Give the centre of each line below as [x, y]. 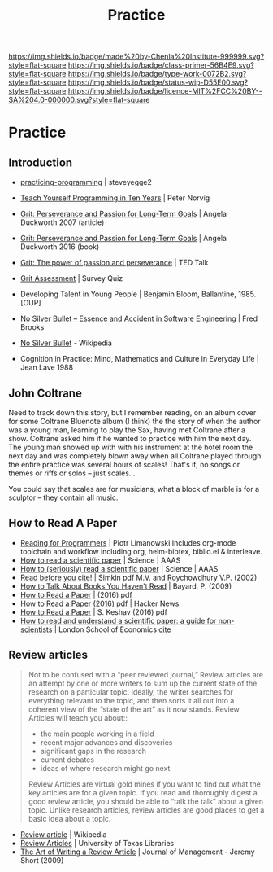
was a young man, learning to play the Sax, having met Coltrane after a [127, 430]
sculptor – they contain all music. [63, 497]
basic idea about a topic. [69, 818]
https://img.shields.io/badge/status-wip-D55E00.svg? [158, 82]
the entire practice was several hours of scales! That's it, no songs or [124, 464]
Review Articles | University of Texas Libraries [97, 843]
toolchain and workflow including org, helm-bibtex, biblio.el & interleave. [141, 551]
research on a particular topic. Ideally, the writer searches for [131, 692]
